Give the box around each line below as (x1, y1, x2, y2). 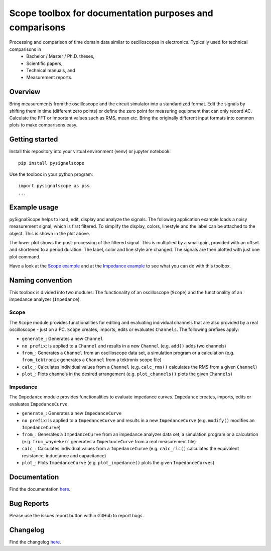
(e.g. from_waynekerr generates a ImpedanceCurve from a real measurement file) (22, 438, 196, 444)
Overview (9, 88, 41, 96)
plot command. (9, 253, 41, 259)
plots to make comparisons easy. (9, 122, 78, 128)
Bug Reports (9, 499, 49, 508)
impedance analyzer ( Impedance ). (9, 296, 81, 302)
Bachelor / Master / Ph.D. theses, (26, 53, 95, 59)
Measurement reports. (26, 75, 73, 81)
